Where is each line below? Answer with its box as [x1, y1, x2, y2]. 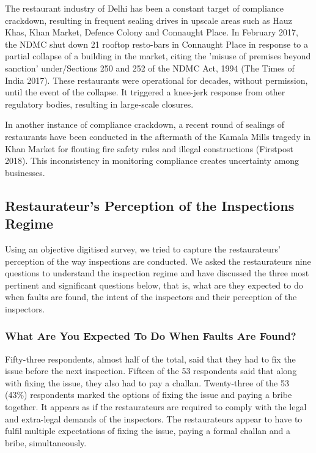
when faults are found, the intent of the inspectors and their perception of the [5, 290, 297, 303]
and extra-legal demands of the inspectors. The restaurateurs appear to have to [5, 412, 303, 425]
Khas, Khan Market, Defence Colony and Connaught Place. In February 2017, [5, 26, 298, 39]
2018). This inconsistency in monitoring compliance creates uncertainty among [5, 154, 299, 167]
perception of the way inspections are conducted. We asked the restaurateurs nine [5, 254, 311, 267]
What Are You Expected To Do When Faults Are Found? [5, 328, 296, 344]
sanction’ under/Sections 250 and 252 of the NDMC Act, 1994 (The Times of [5, 61, 295, 74]
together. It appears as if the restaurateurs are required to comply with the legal [5, 400, 307, 413]
